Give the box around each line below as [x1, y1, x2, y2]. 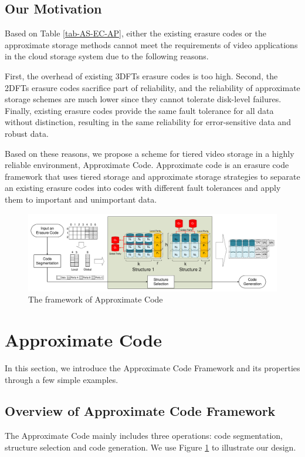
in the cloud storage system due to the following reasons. [5, 50, 209, 62]
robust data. [5, 127, 49, 139]
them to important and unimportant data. [5, 193, 157, 205]
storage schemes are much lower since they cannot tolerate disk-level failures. [5, 93, 282, 105]
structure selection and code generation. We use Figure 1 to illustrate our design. [5, 441, 296, 453]
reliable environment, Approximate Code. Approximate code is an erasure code [5, 159, 289, 171]
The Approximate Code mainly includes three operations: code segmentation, [5, 429, 283, 442]
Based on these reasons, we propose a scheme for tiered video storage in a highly [5, 147, 294, 159]
